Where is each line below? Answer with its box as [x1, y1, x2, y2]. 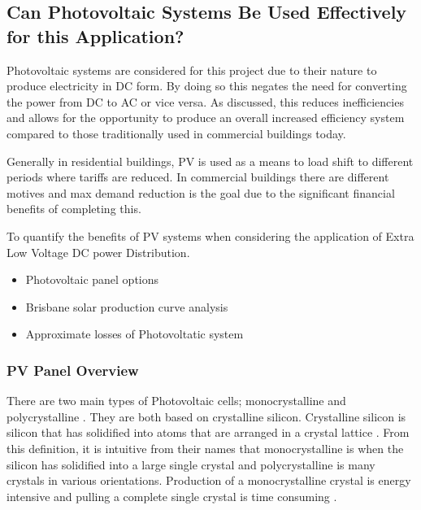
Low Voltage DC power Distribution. [7, 243, 190, 260]
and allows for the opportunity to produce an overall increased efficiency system [7, 109, 405, 126]
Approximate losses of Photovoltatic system [25, 325, 244, 342]
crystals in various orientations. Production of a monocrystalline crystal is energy [7, 472, 411, 489]
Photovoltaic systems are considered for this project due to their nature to [7, 61, 377, 78]
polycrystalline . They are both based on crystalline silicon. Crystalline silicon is [7, 408, 406, 425]
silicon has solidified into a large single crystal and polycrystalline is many [7, 456, 375, 473]
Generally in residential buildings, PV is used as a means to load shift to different [7, 152, 414, 169]
